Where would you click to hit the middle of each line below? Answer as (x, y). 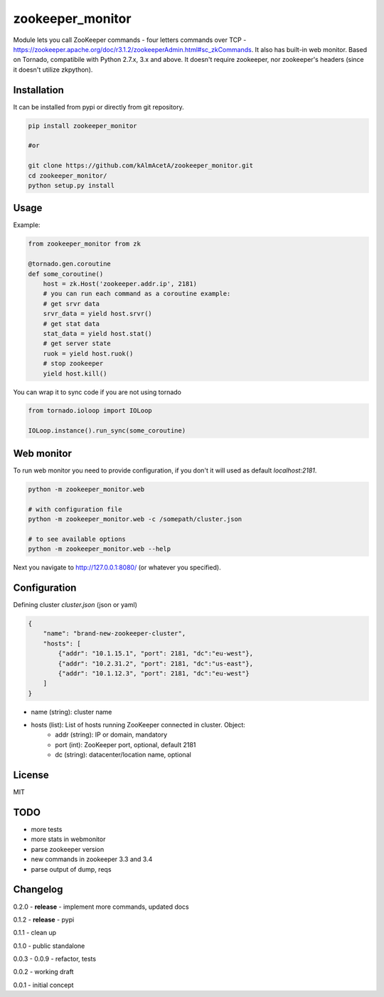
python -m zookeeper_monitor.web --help (99, 549)
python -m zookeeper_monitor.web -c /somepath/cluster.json (135, 519)
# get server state (77, 344)
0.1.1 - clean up (35, 933)
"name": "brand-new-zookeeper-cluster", (114, 634)
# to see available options (77, 539)
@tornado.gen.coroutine (70, 264)
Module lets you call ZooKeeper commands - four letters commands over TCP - (130, 40)
